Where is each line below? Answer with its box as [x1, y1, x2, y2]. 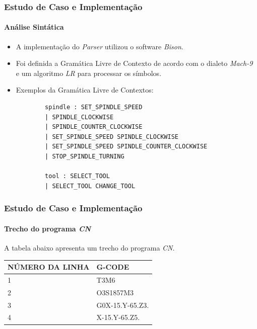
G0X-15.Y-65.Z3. [96, 299, 149, 310]
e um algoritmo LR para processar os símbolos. [16, 67, 162, 78]
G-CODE [96, 262, 130, 272]
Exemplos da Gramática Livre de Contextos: [16, 85, 154, 95]
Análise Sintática [4, 22, 64, 32]
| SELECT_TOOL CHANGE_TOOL [45, 182, 136, 190]
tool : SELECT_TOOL [45, 173, 110, 180]
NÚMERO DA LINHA [8, 262, 90, 272]
